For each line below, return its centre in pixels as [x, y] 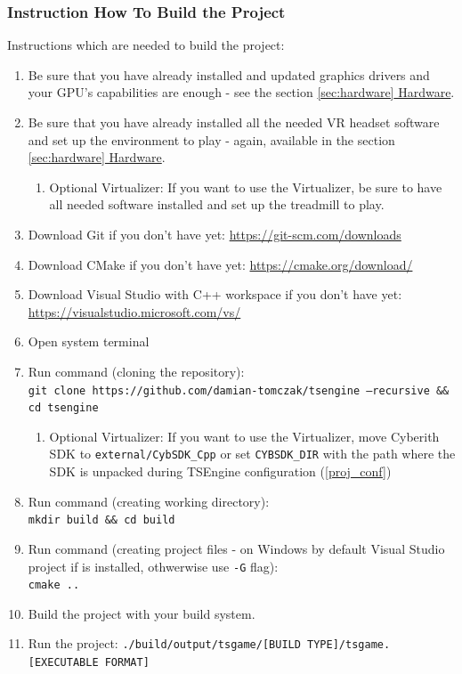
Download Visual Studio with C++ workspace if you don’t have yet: [215, 294]
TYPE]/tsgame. [349, 645]
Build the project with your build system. [142, 613]
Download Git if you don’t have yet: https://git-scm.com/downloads [215, 234]
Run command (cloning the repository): [136, 371]
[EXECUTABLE [63, 663]
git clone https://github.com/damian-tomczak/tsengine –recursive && [239, 390]
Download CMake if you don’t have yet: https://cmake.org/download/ [220, 264]
